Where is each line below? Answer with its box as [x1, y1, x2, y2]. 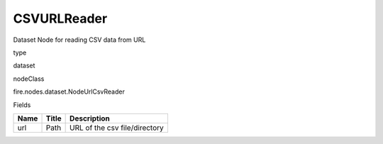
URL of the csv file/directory [70, 123, 165, 133]
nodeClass [13, 74, 45, 83]
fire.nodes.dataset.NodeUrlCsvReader [13, 87, 126, 96]
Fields [13, 100, 31, 109]
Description [70, 113, 110, 123]
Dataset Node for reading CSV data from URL [13, 35, 146, 44]
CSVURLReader [13, 11, 108, 26]
